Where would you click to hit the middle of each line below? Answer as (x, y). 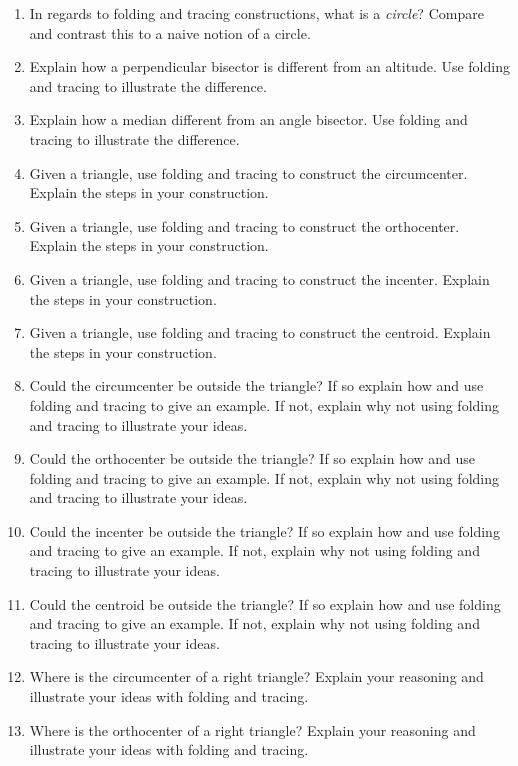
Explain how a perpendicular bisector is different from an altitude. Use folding (269, 66)
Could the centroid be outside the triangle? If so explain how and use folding (265, 603)
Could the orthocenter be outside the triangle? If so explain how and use (252, 458)
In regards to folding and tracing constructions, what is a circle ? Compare (256, 13)
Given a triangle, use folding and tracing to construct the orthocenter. (244, 225)
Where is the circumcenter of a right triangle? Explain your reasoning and (256, 676)
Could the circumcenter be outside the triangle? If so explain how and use (256, 385)
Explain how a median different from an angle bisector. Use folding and (248, 119)
